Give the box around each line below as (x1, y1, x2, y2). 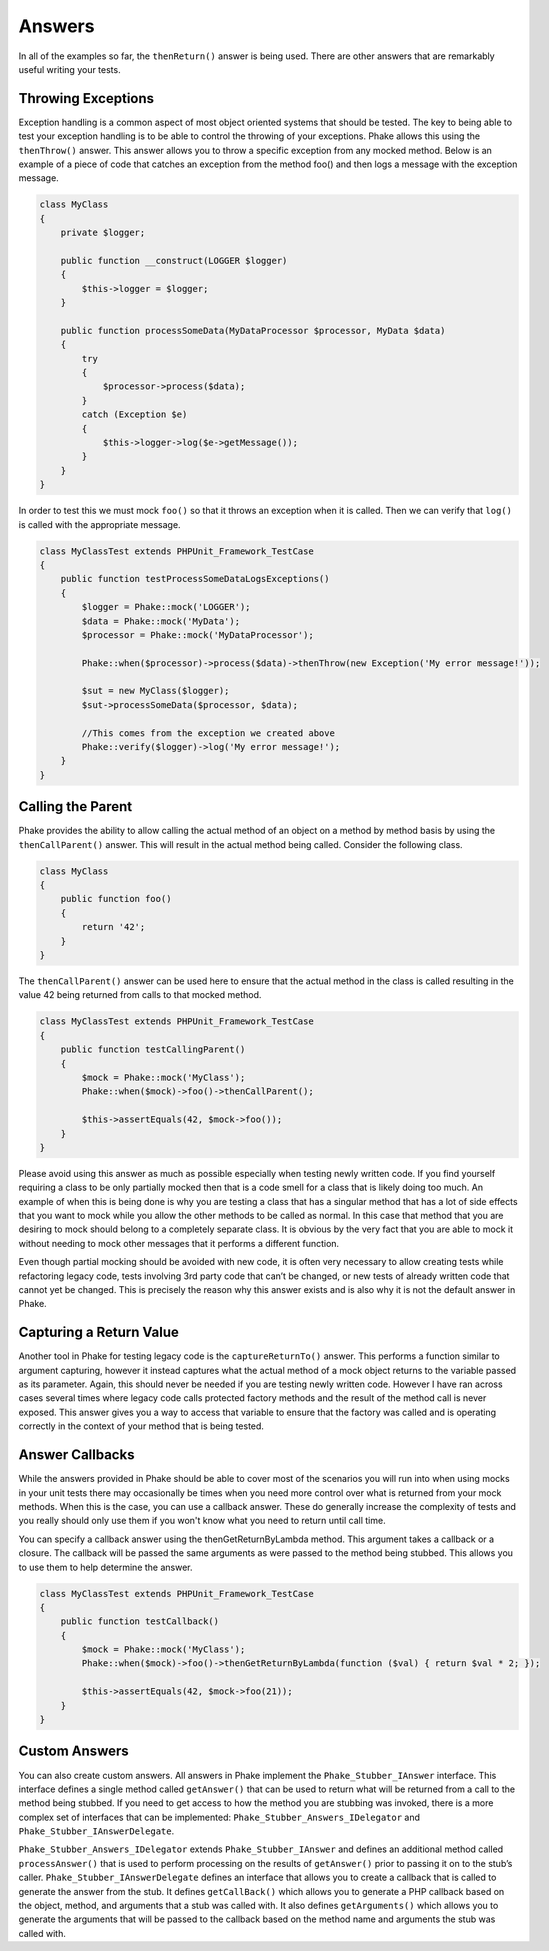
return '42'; (81, 921, 146, 933)
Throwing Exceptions (18, 90, 155, 107)
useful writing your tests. (18, 63, 121, 75)
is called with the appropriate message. (18, 518, 181, 530)
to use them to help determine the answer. (18, 1561, 194, 1573)
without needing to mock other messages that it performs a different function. (18, 1237, 340, 1249)
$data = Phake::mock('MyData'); (81, 615, 240, 627)
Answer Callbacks (18, 1446, 135, 1464)
